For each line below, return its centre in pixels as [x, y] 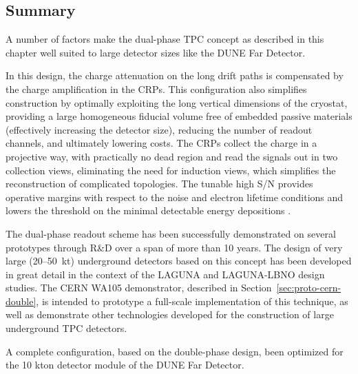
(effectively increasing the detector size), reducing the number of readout [159, 129]
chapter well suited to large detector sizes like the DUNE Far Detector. [156, 52]
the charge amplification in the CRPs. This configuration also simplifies [156, 89]
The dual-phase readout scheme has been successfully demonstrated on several [171, 233]
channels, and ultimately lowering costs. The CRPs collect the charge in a [161, 143]
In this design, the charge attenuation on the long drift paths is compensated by [175, 75]
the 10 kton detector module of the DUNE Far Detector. [125, 365]
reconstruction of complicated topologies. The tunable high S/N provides [159, 184]
